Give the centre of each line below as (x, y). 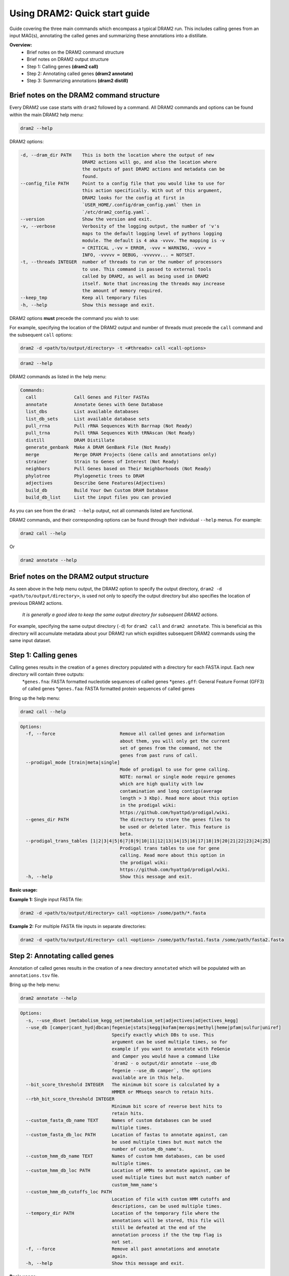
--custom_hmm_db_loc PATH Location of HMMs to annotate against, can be (128, 1171)
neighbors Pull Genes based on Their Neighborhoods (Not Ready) (119, 469)
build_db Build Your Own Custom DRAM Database (97, 490)
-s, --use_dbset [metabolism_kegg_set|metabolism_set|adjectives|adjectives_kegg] (132, 1020)
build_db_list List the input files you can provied (98, 497)
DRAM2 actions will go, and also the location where (149, 162)
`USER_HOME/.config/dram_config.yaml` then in (141, 205)
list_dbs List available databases (82, 412)
